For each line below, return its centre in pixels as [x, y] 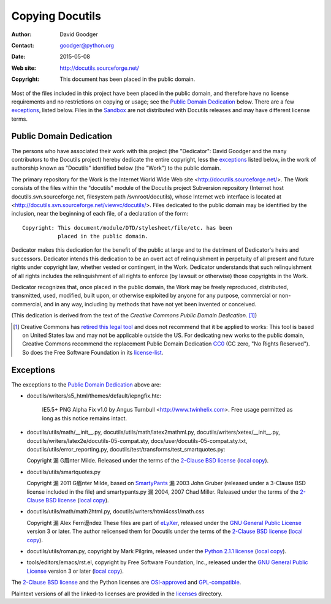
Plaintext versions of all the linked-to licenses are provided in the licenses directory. [117, 594]
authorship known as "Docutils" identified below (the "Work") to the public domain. [116, 168]
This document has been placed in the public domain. [127, 79]
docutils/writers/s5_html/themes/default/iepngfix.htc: [94, 396]
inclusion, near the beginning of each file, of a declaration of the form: [100, 214]
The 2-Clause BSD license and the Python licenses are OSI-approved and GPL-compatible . [126, 583]
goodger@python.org [87, 45]
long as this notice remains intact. [85, 418]
